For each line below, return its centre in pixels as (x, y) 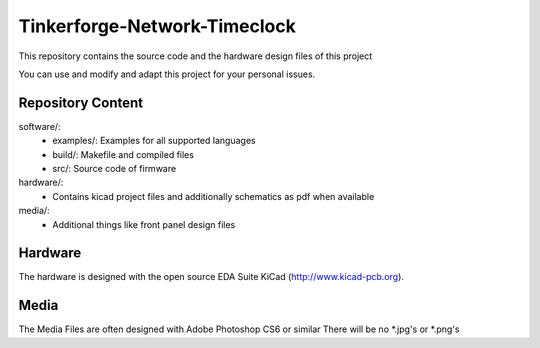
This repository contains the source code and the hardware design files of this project (195, 56)
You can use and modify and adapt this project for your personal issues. (167, 74)
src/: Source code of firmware (114, 169)
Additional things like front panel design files (144, 224)
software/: (39, 126)
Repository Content (81, 102)
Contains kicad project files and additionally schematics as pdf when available (213, 196)
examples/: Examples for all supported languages (154, 141)
